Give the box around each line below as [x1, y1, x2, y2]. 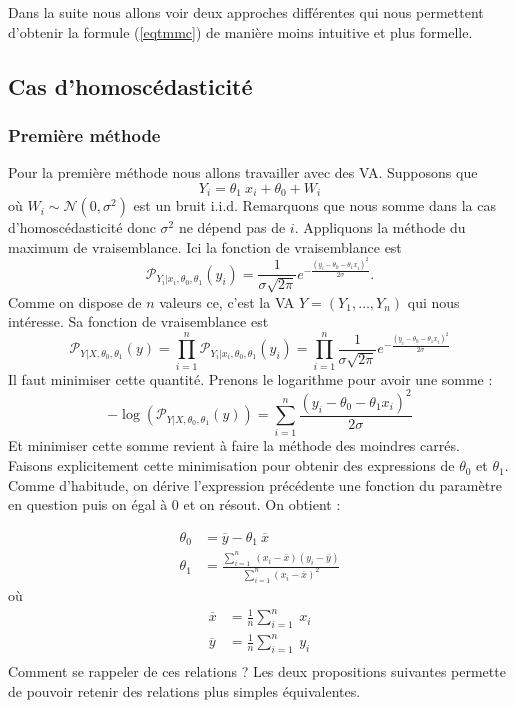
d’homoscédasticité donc [8, 217, 156, 238]
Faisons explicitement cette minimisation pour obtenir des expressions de [8, 455, 455, 476]
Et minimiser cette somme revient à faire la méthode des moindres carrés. [8, 435, 460, 456]
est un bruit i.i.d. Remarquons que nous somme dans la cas [133, 195, 496, 216]
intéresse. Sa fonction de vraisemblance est [8, 311, 269, 332]
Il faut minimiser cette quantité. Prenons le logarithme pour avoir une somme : [8, 368, 493, 389]
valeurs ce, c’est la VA [159, 291, 295, 312]
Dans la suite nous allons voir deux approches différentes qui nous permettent [8, 2, 484, 22]
